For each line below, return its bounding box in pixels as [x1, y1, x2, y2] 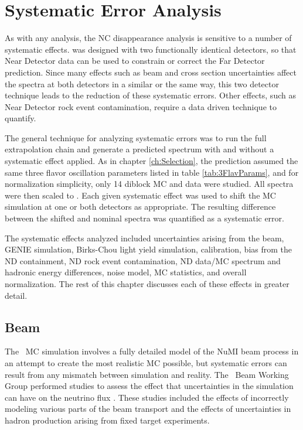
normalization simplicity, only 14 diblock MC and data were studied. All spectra [5, 178, 294, 190]
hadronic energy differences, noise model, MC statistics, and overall [5, 266, 247, 278]
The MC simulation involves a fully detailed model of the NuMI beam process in [5, 345, 299, 357]
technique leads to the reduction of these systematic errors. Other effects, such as [5, 89, 296, 101]
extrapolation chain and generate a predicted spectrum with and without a [5, 143, 274, 155]
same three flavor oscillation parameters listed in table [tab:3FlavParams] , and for [5, 166, 299, 178]
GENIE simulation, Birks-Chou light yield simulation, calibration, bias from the [5, 243, 292, 255]
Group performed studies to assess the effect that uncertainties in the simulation [5, 380, 294, 392]
